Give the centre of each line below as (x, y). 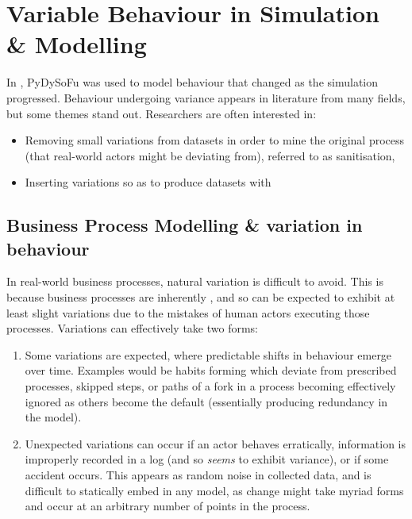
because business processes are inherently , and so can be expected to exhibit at (201, 297)
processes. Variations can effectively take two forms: (133, 328)
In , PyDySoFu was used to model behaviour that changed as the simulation (193, 82)
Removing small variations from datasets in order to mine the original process (215, 140)
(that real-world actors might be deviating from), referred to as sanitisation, (210, 155)
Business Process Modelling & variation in (185, 225)
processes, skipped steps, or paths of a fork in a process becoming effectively (210, 386)
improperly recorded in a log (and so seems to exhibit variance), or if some (207, 459)
